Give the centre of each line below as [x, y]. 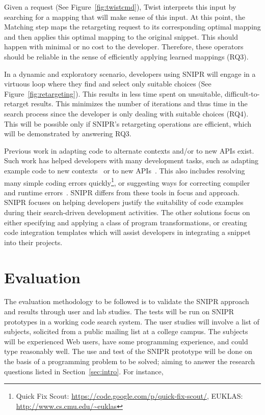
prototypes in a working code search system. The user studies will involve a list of [132, 321]
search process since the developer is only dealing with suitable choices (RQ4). [126, 113]
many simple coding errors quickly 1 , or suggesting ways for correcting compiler [127, 182]
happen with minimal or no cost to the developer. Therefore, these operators [124, 47]
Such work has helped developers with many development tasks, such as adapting [131, 160]
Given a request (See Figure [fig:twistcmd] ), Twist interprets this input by [120, 7]
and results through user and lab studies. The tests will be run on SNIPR [119, 312]
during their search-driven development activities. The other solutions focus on [127, 212]
